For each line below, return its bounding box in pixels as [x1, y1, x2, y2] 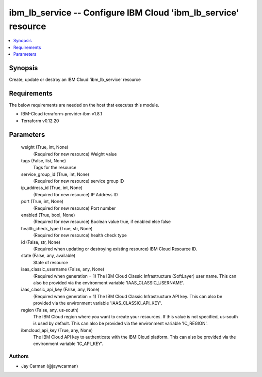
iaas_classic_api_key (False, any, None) [21, 286, 99, 293]
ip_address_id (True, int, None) [21, 185, 82, 191]
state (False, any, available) [21, 252, 76, 259]
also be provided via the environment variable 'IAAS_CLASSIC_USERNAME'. [33, 280, 184, 285]
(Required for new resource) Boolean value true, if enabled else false [33, 219, 171, 225]
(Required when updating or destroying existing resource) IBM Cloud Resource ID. [33, 246, 197, 251]
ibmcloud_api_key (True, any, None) [21, 327, 93, 333]
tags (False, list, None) [21, 157, 66, 163]
